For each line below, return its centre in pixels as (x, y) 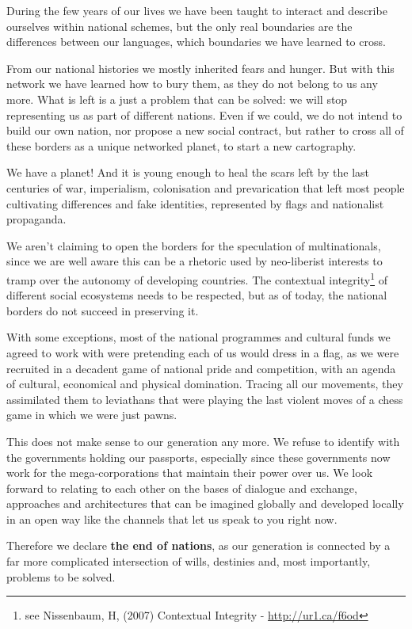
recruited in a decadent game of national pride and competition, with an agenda (201, 368)
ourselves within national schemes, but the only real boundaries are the (179, 26)
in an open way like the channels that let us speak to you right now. (172, 518)
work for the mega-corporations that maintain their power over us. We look (190, 473)
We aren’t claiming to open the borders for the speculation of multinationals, (194, 245)
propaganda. (36, 219)
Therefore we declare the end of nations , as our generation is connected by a (198, 545)
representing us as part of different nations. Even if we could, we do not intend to (204, 114)
